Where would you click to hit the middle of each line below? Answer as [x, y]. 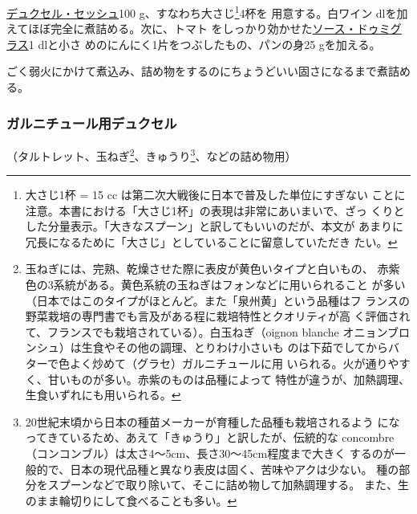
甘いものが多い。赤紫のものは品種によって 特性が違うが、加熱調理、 [229, 379]
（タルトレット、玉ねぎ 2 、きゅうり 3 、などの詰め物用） [152, 154]
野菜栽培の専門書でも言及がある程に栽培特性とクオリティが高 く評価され [218, 316]
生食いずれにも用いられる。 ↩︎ [103, 395]
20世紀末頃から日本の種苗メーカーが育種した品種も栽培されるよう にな [213, 421]
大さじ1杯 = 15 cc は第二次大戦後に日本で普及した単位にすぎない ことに [215, 195]
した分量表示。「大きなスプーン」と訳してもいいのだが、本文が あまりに [215, 226]
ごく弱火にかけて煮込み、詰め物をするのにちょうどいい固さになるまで [192, 71]
